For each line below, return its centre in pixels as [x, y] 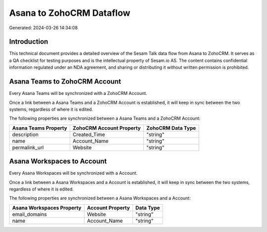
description [25, 135]
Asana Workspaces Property [47, 208]
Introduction [29, 42]
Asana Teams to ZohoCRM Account [65, 82]
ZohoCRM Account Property [107, 128]
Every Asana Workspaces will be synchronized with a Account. [73, 173]
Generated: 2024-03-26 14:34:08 [44, 28]
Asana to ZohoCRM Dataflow [70, 13]
